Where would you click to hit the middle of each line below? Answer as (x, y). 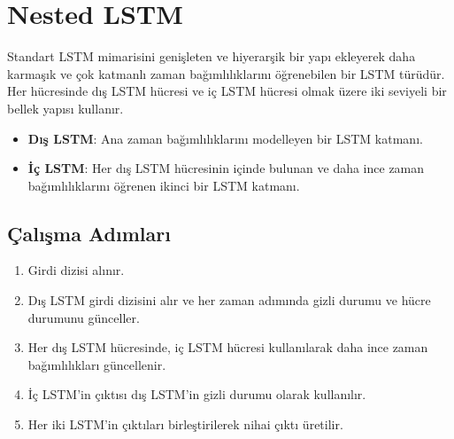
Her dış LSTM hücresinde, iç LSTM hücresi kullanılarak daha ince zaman (228, 347)
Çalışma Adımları (89, 233)
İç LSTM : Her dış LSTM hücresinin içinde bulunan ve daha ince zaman (226, 168)
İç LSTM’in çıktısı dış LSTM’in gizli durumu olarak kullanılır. (197, 394)
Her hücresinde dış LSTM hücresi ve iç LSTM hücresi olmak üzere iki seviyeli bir (227, 91)
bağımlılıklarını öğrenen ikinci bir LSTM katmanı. (164, 185)
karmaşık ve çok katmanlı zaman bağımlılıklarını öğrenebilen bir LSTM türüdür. (226, 73)
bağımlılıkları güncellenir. (97, 364)
